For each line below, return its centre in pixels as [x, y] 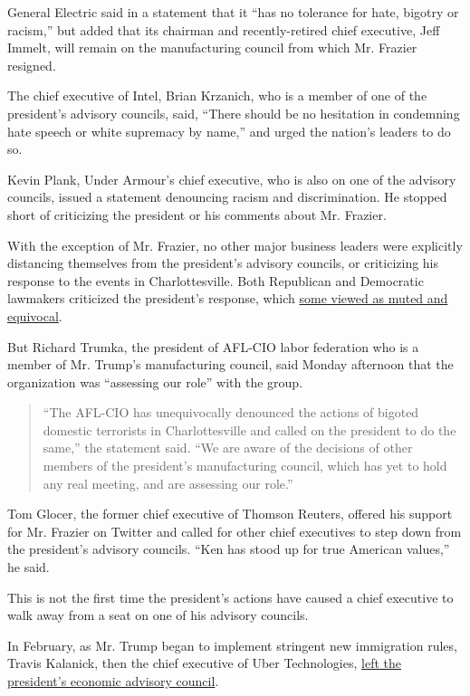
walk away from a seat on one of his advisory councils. [158, 615]
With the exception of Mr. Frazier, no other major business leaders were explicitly [235, 245]
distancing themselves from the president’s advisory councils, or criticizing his [223, 263]
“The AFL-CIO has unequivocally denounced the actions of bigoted [231, 412]
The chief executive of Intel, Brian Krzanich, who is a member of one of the [217, 95]
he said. [29, 567]
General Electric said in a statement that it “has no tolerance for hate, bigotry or [233, 12]
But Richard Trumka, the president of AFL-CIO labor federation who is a [213, 346]
